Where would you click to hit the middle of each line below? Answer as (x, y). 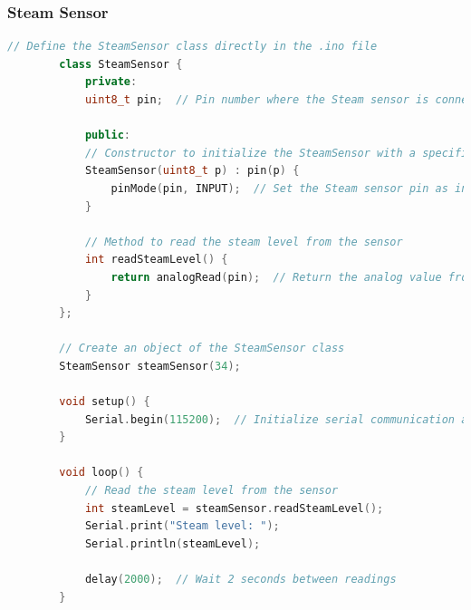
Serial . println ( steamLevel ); (173, 543)
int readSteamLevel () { (156, 260)
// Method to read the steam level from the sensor (244, 242)
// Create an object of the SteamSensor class (202, 349)
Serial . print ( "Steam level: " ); (182, 526)
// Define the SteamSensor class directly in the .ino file (192, 47)
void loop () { (101, 473)
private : (111, 82)
